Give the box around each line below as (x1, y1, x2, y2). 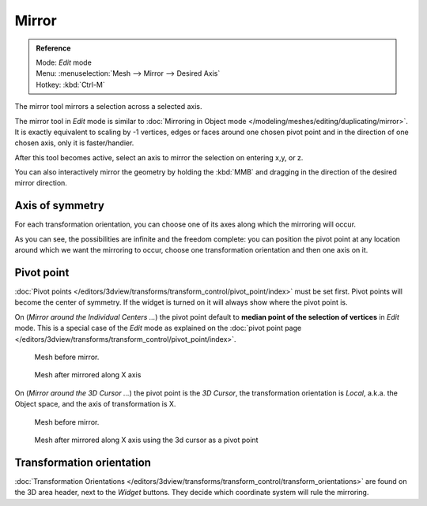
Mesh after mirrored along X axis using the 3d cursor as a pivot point (34, 435, 259, 444)
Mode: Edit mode (36, 58, 93, 67)
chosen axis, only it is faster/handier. (14, 138, 134, 148)
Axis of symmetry (14, 199, 104, 212)
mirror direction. (14, 178, 67, 188)
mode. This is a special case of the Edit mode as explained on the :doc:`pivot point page (14, 324, 302, 333)
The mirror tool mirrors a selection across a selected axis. (14, 102, 202, 111)
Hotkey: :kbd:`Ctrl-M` (36, 80, 106, 89)
